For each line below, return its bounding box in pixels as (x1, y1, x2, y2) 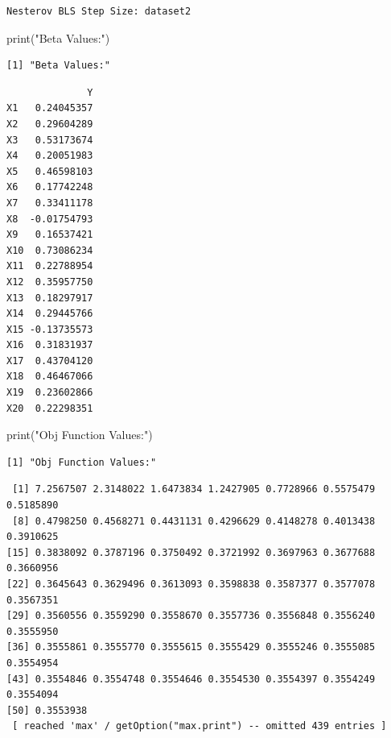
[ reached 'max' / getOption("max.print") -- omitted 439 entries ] (12, 720, 387, 732)
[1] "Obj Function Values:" (6, 456, 157, 468)
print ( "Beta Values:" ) (6, 29, 110, 46)
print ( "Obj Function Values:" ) (6, 426, 153, 443)
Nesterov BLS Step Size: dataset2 (6, 6, 191, 17)
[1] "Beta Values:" (6, 60, 110, 72)
